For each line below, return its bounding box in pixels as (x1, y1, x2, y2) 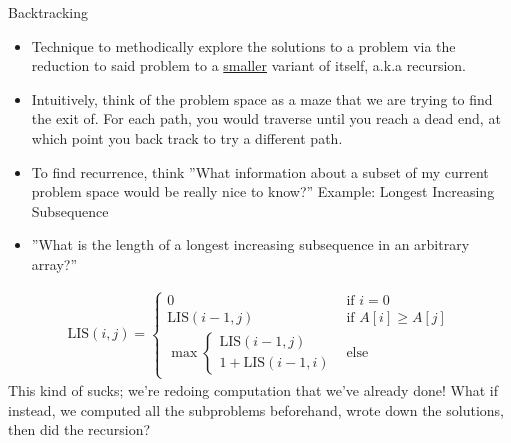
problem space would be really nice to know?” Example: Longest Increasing (31, 181, 495, 202)
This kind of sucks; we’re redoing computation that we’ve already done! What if (8, 380, 498, 401)
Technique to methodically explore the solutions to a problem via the (31, 35, 456, 56)
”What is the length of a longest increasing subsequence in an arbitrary (31, 234, 470, 255)
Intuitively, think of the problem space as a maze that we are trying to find (31, 88, 493, 109)
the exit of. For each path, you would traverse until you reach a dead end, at (31, 108, 501, 129)
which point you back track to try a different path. (31, 127, 343, 148)
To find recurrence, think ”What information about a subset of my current (31, 161, 489, 182)
